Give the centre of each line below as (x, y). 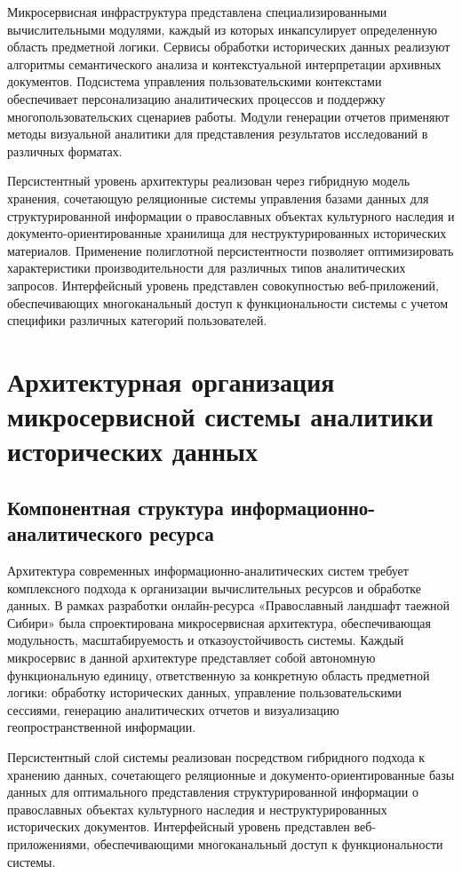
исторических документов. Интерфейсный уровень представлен (179, 826)
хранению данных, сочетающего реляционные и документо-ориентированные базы (231, 774)
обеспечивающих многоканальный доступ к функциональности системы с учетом (228, 302)
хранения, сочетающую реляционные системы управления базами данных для (218, 198)
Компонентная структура (115, 507)
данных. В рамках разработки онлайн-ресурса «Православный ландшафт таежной (229, 605)
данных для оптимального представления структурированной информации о (213, 792)
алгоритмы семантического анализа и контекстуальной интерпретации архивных (224, 64)
